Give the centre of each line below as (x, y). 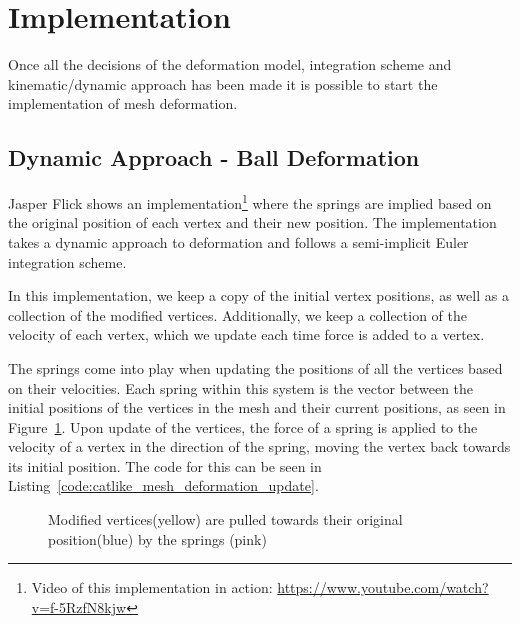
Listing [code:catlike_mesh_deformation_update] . (163, 485)
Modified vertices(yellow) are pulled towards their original (225, 519)
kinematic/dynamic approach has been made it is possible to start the (223, 83)
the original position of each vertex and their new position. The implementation (252, 222)
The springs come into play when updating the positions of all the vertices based (255, 367)
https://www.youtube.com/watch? (383, 587)
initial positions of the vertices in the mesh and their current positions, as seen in (257, 407)
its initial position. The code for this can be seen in (165, 465)
